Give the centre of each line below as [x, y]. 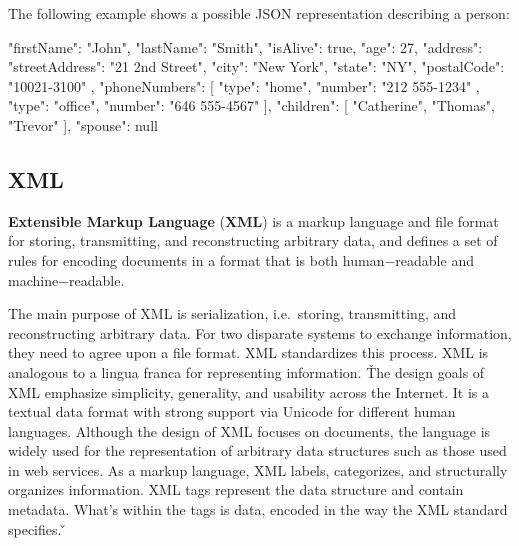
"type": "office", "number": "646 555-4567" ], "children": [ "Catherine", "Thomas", [251, 105]
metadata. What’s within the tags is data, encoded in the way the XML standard [258, 509]
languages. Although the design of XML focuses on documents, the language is [249, 430]
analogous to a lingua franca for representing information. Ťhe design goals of [246, 371]
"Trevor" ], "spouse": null [83, 124]
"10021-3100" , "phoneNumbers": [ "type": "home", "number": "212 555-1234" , [244, 85]
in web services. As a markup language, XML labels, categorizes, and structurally [258, 469]
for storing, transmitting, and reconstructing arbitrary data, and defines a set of [253, 240]
